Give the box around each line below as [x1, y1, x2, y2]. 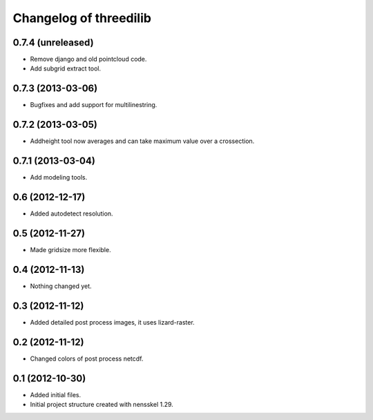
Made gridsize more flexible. [30, 245, 111, 254]
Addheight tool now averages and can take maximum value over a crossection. [30, 137, 255, 145]
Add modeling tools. [30, 173, 88, 182]
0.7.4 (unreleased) [12, 37, 94, 48]
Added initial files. [30, 390, 82, 399]
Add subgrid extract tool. [30, 64, 102, 73]
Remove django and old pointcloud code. [30, 55, 147, 64]
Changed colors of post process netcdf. [30, 354, 144, 363]
